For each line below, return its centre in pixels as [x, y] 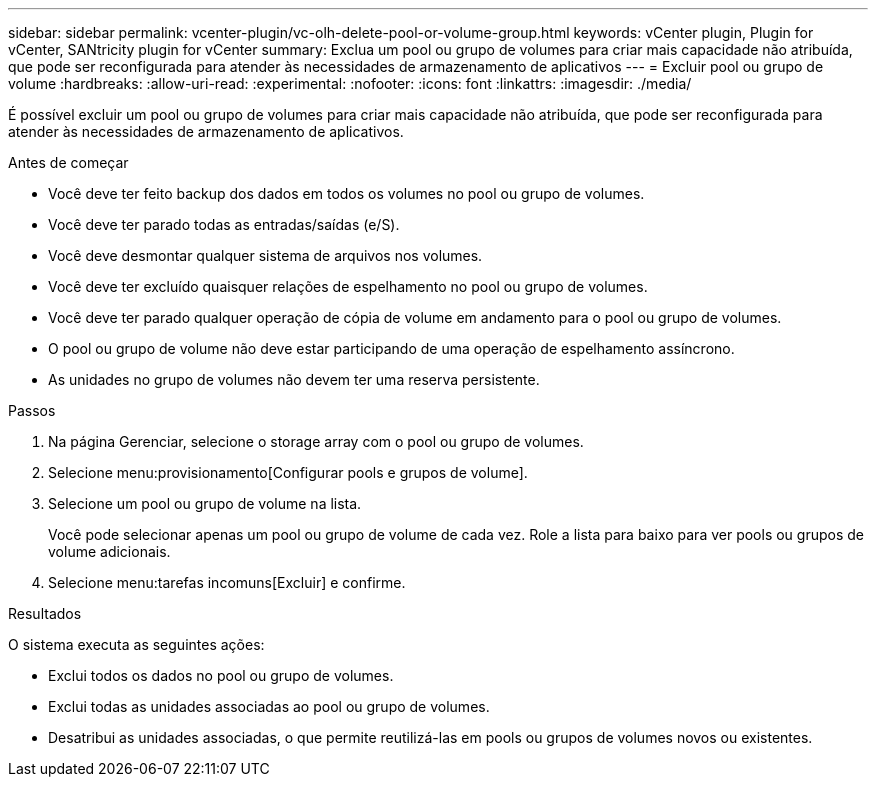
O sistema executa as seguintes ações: [136, 644]
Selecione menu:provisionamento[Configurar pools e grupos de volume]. [288, 472]
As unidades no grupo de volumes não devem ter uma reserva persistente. [294, 379]
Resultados [45, 613]
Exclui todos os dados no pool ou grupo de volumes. [221, 675]
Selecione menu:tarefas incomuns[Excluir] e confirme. [227, 582]
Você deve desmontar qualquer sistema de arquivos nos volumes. [265, 255]
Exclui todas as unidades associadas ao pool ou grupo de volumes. [269, 706]
